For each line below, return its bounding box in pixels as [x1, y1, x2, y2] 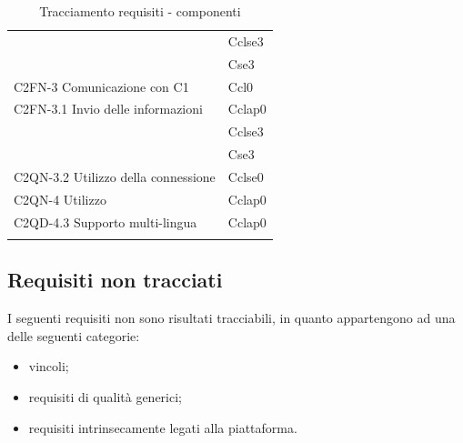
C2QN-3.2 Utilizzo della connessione [14, 166, 216, 186]
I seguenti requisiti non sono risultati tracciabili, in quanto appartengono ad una [7, 308, 456, 327]
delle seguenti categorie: [7, 326, 140, 345]
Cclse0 [227, 166, 264, 186]
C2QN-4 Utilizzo [14, 189, 106, 208]
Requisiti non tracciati [7, 266, 223, 294]
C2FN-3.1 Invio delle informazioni [14, 99, 203, 118]
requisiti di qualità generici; [28, 387, 182, 406]
